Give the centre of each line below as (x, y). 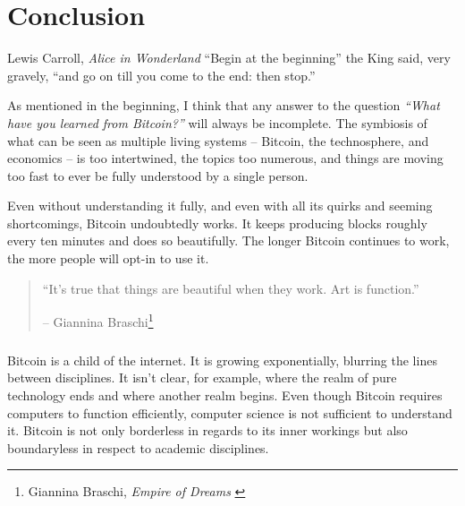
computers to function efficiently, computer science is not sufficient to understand (230, 412)
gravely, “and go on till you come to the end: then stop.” (161, 75)
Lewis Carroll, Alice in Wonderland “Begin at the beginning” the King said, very (229, 58)
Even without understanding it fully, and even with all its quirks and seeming (220, 206)
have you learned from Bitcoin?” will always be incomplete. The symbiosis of (217, 122)
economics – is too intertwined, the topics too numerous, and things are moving (225, 158)
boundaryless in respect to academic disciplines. (138, 447)
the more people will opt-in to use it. (108, 258)
